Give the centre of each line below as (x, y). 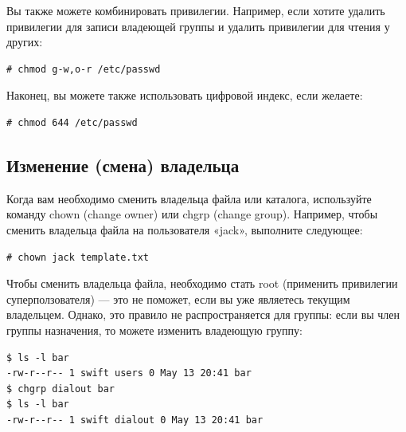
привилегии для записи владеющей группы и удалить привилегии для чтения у (198, 26)
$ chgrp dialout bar (61, 389)
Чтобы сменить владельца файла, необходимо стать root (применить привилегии (202, 283)
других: (25, 42)
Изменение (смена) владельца (123, 165)
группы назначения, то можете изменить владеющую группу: (154, 330)
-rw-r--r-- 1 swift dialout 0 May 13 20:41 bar (135, 420)
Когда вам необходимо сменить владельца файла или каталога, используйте (189, 198)
